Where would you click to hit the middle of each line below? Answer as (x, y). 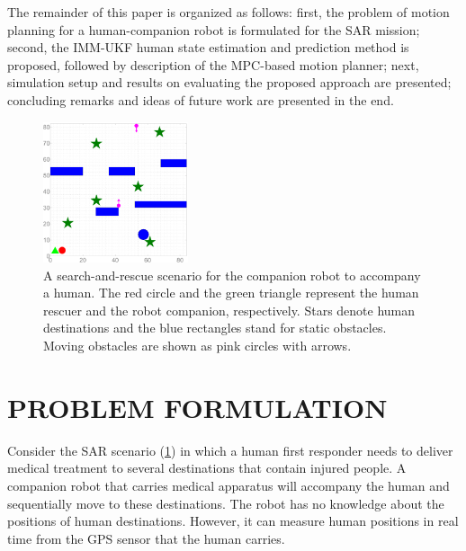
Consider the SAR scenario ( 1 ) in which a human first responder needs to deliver (230, 450)
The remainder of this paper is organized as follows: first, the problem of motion (229, 12)
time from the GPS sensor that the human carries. (146, 538)
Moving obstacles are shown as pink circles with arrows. (197, 346)
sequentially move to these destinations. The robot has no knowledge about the (226, 503)
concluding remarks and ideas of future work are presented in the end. (201, 99)
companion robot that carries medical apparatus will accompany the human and (229, 485)
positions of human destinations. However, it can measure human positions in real (233, 521)
